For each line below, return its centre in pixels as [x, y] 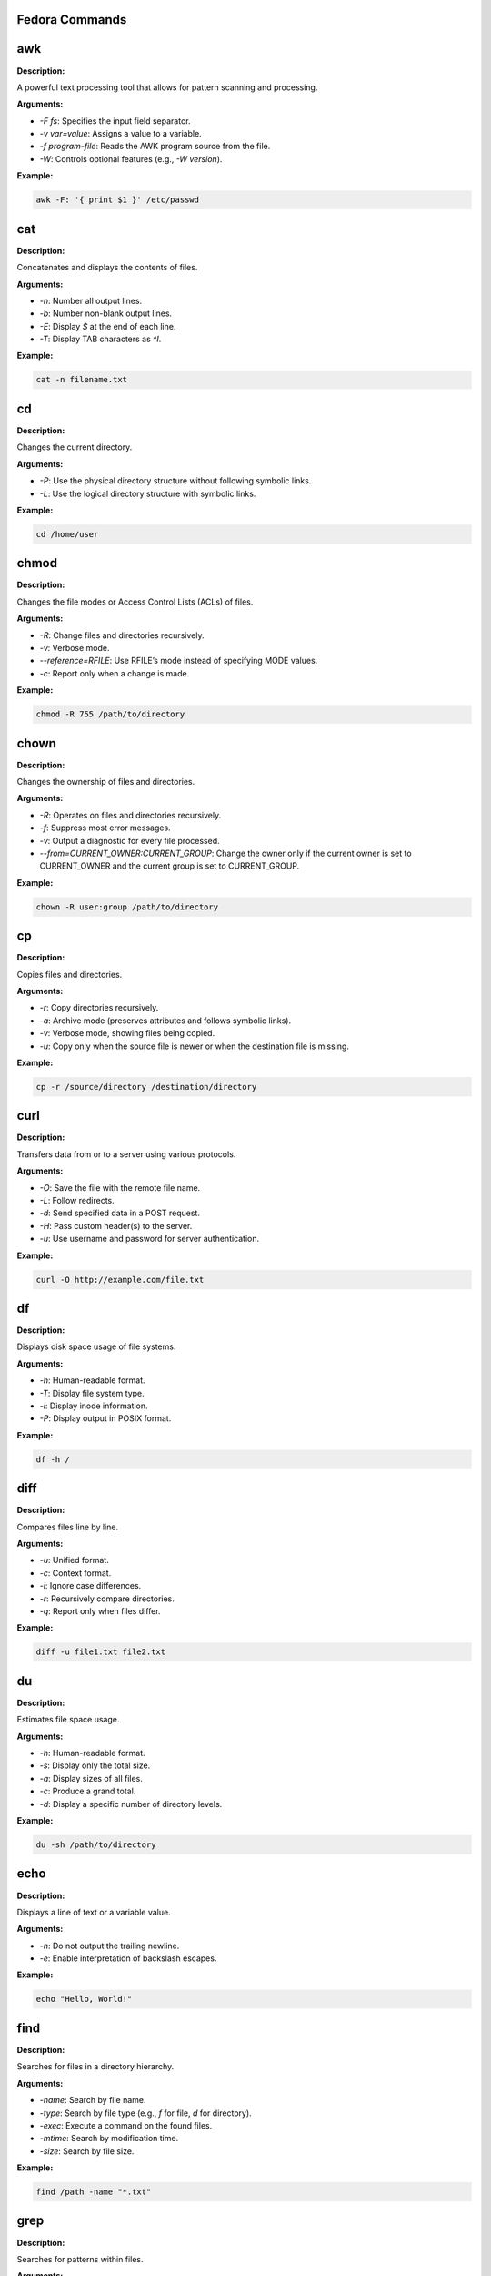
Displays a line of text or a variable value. [94, 1912]
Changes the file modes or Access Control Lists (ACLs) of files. [135, 602]
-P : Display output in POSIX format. [105, 1418]
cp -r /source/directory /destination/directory [146, 1087]
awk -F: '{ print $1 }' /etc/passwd [118, 200]
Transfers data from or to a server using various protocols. [126, 1154]
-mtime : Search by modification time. [109, 2139]
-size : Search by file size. [87, 2151]
